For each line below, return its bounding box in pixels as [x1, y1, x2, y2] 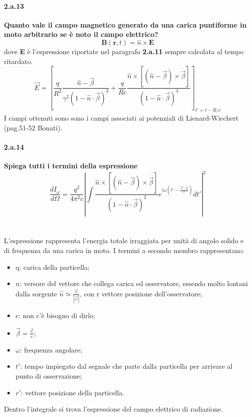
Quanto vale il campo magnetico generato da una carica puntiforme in [4, 19, 247, 30]
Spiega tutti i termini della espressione [4, 160, 138, 171]
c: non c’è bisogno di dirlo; [15, 310, 95, 321]
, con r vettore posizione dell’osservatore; [80, 288, 202, 298]
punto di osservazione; [15, 370, 82, 381]
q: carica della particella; [15, 261, 90, 272]
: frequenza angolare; [20, 344, 83, 354]
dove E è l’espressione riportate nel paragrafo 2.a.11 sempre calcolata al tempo [4, 46, 244, 57]
